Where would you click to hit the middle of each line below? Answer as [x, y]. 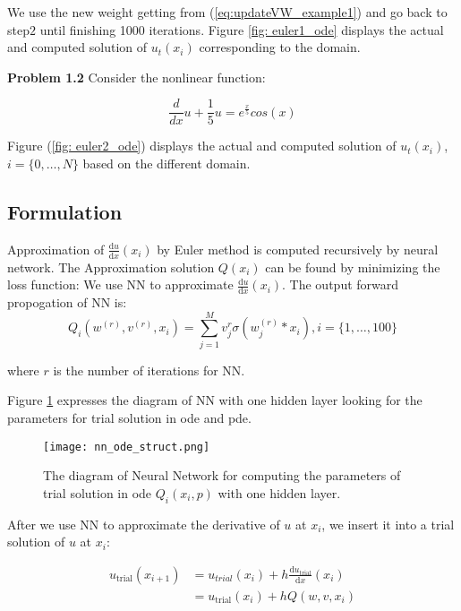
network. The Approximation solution [111, 267]
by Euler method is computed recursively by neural [298, 249]
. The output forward [341, 284]
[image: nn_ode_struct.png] [127, 447]
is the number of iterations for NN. [149, 370]
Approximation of [56, 249]
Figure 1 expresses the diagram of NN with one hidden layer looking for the [215, 400]
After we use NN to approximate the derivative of [144, 524]
